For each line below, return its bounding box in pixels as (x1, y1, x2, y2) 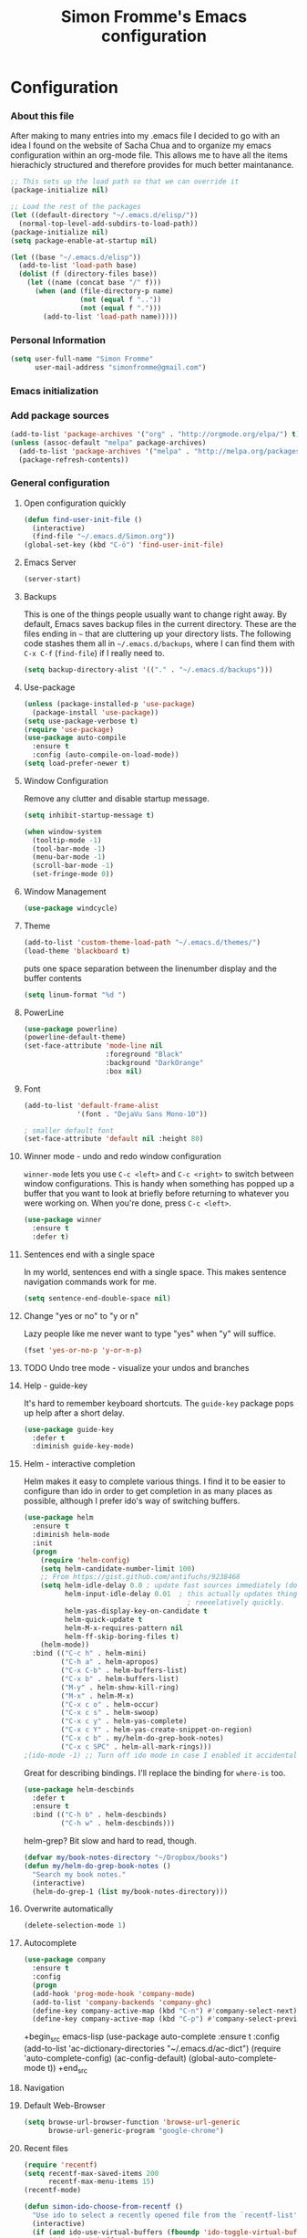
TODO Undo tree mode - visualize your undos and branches (23, 1362, 250, 1373)
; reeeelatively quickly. (187, 1598, 285, 1607)
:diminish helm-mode (32, 1531, 110, 1540)
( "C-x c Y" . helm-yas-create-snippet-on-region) (60, 1725, 253, 1735)
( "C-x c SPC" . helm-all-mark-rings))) (60, 1741, 212, 1752)
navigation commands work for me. (23, 1276, 158, 1287)
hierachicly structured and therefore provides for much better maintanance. (10, 160, 294, 171)
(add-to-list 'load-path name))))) (43, 312, 179, 321)
